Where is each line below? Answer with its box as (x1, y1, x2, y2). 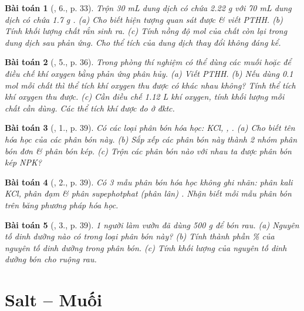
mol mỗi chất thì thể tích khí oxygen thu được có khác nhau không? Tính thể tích (5, 79, 296, 91)
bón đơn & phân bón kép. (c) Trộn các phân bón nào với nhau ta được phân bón (5, 144, 292, 157)
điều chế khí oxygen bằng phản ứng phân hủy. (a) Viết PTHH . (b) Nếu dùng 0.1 (5, 67, 293, 79)
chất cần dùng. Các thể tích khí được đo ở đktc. (5, 102, 175, 114)
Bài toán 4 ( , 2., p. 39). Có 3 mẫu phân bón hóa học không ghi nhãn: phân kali (5, 175, 293, 188)
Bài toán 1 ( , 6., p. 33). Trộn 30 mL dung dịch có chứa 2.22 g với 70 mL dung (5, 2, 292, 13)
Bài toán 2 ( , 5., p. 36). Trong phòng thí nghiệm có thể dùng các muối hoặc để (5, 56, 291, 68)
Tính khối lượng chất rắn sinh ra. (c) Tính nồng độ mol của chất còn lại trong (5, 25, 288, 37)
